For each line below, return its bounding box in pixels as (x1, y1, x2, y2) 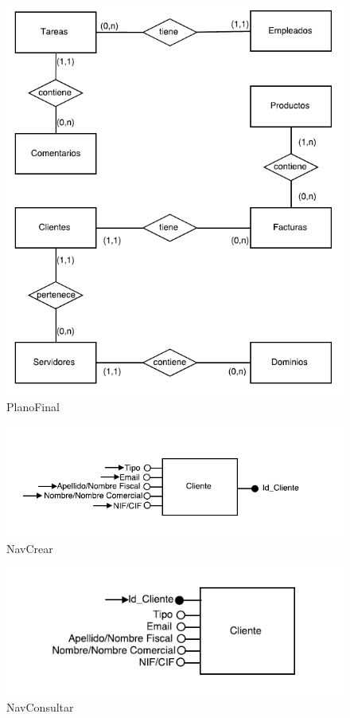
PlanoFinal (6, 398, 60, 415)
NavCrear (6, 539, 53, 556)
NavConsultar (6, 699, 74, 716)
